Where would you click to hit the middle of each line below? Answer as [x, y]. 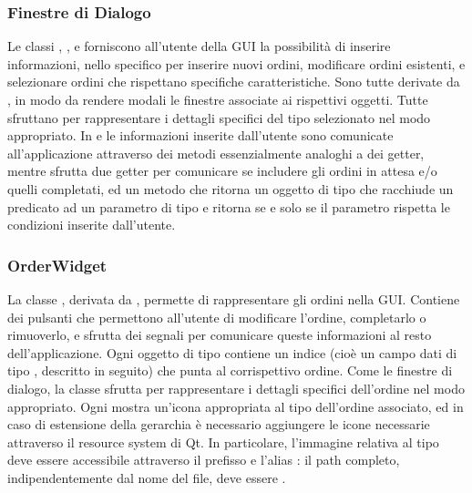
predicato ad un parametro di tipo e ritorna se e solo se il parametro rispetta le [229, 206]
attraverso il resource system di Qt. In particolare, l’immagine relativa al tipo [223, 442]
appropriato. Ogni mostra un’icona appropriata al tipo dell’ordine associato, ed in [236, 406]
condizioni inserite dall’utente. [92, 225]
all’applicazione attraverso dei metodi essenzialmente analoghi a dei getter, [216, 153]
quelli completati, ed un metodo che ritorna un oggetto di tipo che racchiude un [231, 188]
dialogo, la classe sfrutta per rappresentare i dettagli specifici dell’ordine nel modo [236, 388]
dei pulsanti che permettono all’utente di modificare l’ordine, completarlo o [217, 317]
